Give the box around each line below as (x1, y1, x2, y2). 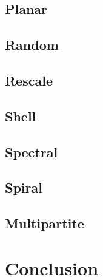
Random (5, 35, 59, 54)
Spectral (5, 142, 58, 161)
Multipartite (5, 214, 84, 233)
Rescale (5, 70, 53, 89)
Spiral (5, 178, 42, 197)
